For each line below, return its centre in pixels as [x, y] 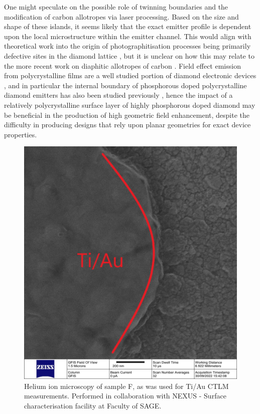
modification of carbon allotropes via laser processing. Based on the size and [121, 16]
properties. [21, 134]
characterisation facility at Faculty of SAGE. [93, 405]
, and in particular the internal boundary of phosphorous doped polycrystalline [125, 85]
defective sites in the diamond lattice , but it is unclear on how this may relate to [129, 55]
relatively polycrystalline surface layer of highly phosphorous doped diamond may [130, 105]
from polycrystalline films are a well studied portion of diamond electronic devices [130, 75]
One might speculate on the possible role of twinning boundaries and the [116, 7]
